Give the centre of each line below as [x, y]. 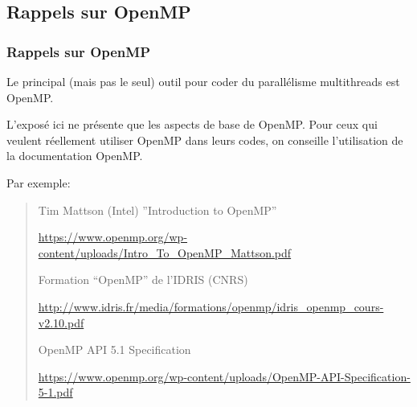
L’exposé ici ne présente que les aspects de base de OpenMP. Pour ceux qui [192, 124]
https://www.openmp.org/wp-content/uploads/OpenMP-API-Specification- [224, 376]
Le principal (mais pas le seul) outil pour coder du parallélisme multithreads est [203, 81]
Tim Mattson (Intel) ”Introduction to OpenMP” [157, 210]
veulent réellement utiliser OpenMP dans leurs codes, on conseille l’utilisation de [205, 140]
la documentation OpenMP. [75, 156]
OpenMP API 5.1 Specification [114, 349]
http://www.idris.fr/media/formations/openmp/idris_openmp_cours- [211, 306]
